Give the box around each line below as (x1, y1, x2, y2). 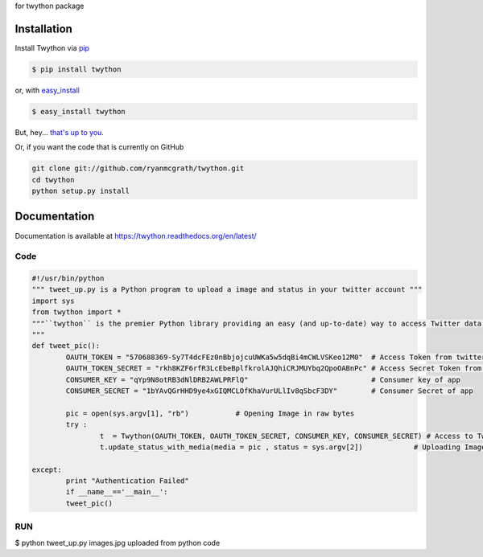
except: (31, 465, 62, 474)
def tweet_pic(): (31, 342, 101, 350)
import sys (31, 296, 75, 305)
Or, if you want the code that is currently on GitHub (14, 142, 184, 152)
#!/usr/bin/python (31, 274, 105, 283)
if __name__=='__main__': (65, 487, 168, 497)
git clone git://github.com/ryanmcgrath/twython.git (31, 164, 245, 173)
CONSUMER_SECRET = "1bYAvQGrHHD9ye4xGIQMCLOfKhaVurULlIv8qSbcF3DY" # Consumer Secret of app (65, 386, 474, 395)
